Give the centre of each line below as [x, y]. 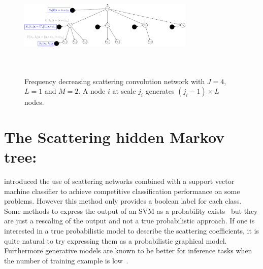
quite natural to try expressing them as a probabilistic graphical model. [116, 240]
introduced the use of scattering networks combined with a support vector [119, 181]
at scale [124, 91]
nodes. [34, 102]
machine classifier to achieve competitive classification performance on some [122, 191]
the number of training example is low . [66, 260]
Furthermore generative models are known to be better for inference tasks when [128, 251]
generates [160, 91]
